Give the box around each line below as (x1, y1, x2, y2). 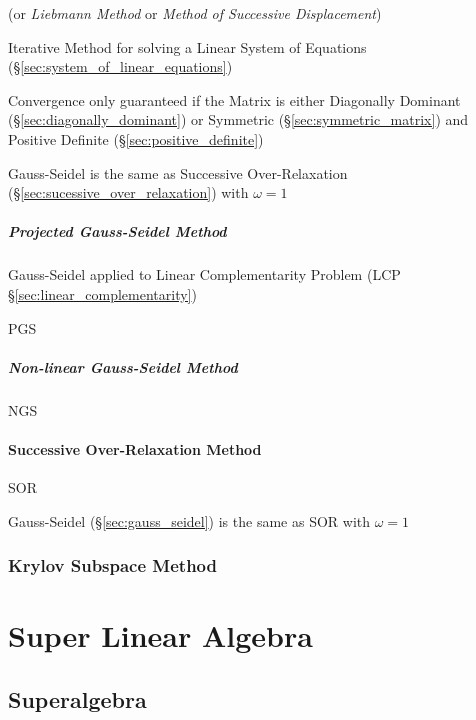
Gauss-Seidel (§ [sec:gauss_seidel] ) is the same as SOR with (8, 510, 371, 531)
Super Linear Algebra (8, 615, 313, 656)
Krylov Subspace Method (8, 553, 217, 578)
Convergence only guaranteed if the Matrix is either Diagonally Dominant (8, 89, 461, 110)
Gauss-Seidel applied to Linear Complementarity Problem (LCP (8, 264, 401, 285)
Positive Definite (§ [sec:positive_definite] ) (8, 128, 264, 149)
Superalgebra (8, 683, 147, 714)
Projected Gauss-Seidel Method (8, 221, 227, 242)
